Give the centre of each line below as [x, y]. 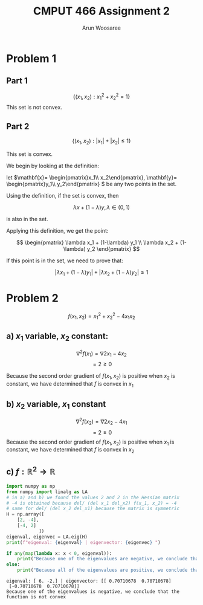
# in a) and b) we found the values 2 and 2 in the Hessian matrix [93, 497]
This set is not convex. [34, 108]
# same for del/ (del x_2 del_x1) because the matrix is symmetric [93, 509]
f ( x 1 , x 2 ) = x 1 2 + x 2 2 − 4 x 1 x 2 [101, 316]
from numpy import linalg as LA [47, 492]
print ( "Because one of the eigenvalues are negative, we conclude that [109, 559]
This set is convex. [30, 154]
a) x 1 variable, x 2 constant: [57, 337]
